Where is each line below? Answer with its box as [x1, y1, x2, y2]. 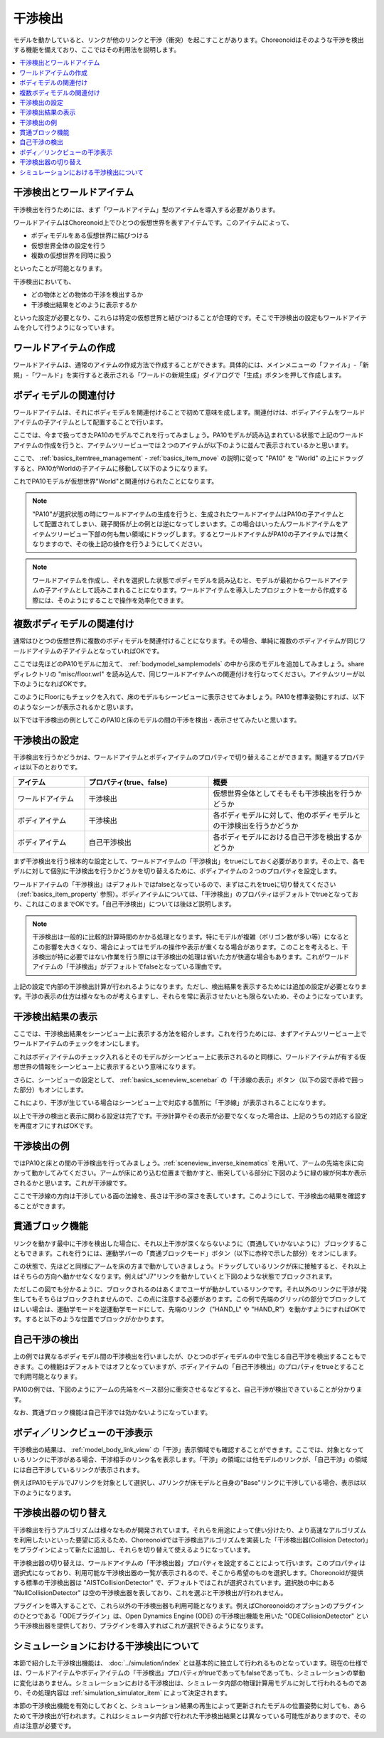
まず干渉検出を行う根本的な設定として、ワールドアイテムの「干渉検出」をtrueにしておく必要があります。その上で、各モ [13, 857, 366, 865]
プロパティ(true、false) [88, 777, 168, 787]
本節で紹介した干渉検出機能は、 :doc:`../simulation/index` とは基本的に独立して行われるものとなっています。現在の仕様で [13, 1658, 368, 1667]
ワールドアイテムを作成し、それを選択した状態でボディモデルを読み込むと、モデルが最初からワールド [32, 576, 331, 585]
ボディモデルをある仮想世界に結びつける [31, 231, 149, 240]
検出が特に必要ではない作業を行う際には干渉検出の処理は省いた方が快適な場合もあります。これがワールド [38, 952, 350, 961]
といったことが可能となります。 [13, 264, 107, 273]
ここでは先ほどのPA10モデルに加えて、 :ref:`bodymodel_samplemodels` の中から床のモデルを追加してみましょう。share [13, 660, 365, 668]
